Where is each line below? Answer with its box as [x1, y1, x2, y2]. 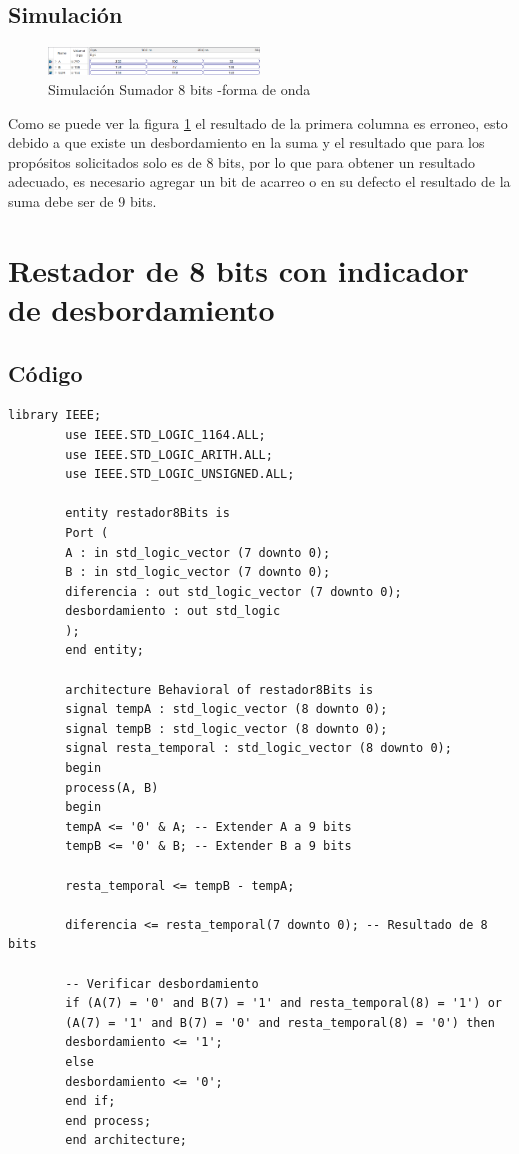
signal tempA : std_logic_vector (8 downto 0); [65, 702, 388, 717]
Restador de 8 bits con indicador [8, 249, 469, 290]
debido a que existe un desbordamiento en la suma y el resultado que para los [8, 132, 485, 153]
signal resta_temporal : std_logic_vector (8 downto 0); [65, 741, 452, 756]
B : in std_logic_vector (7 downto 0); [65, 565, 331, 580]
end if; [65, 1094, 116, 1109]
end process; [65, 1113, 152, 1128]
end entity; [65, 643, 145, 658]
